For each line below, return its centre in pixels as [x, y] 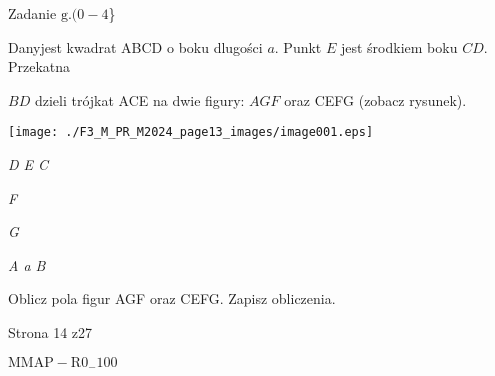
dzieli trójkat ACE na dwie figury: [139, 99]
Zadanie [32, 13]
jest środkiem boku [399, 46]
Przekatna [39, 66]
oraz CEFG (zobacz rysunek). [375, 99]
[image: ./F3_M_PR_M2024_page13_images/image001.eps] [191, 132]
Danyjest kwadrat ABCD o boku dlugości [135, 46]
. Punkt [298, 46]
